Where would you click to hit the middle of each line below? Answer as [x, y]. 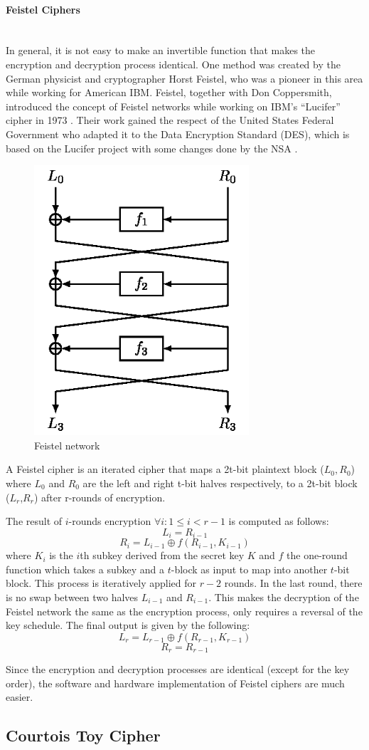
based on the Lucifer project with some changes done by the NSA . [152, 148]
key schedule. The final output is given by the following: [128, 625]
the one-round [317, 555]
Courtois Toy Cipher [83, 735]
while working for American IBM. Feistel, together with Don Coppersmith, [169, 92]
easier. [20, 697]
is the [61, 555]
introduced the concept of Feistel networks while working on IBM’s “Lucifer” [173, 106]
